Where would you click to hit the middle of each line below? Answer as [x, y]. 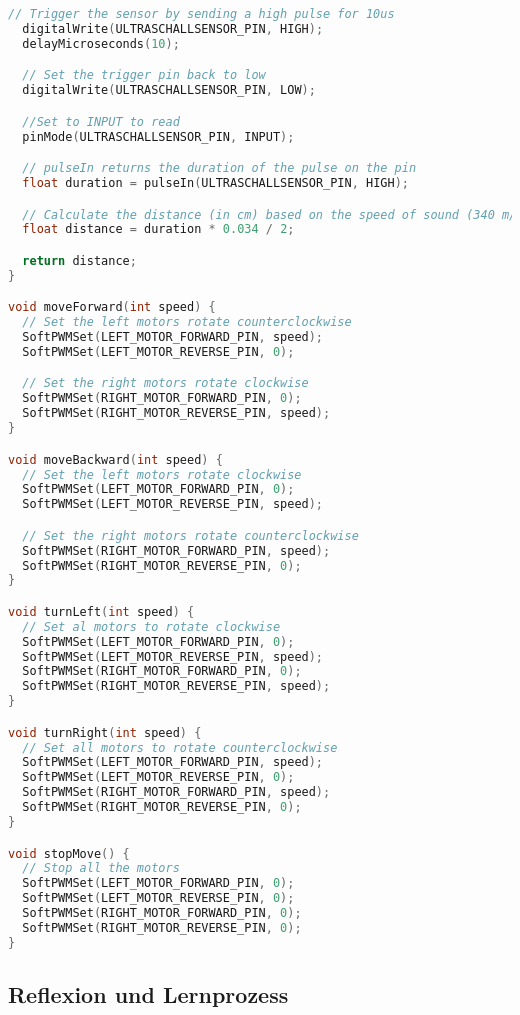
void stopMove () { [69, 853]
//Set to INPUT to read [101, 121]
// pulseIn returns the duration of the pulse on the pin [219, 168]
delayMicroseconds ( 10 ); [101, 43]
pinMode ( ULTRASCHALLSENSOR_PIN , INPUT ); [158, 136]
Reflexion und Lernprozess [148, 994]
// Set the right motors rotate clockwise [165, 383]
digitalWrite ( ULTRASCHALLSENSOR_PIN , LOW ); [169, 90]
